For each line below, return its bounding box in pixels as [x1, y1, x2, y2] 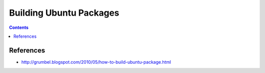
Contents [9, 24, 29, 30]
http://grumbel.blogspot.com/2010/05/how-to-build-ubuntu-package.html [21, 59, 171, 65]
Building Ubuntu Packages [9, 7, 120, 18]
